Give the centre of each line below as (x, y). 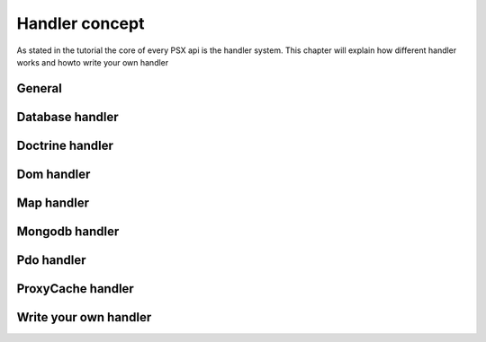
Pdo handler (51, 260)
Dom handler (54, 174)
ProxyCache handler (75, 289)
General (40, 88)
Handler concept (81, 23)
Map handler (53, 202)
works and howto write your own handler (93, 62)
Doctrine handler (65, 145)
